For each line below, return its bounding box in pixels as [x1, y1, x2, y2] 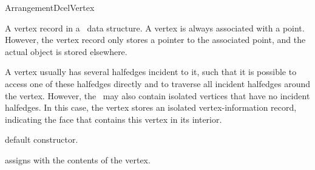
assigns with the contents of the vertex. [5, 153, 151, 166]
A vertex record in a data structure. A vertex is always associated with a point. [5, 21, 305, 34]
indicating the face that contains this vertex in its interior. [5, 113, 222, 125]
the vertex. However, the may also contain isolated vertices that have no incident [5, 89, 310, 102]
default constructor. [5, 133, 78, 146]
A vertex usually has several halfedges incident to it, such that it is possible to [5, 65, 297, 78]
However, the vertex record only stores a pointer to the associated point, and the [5, 33, 306, 46]
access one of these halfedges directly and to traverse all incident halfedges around [5, 77, 311, 90]
